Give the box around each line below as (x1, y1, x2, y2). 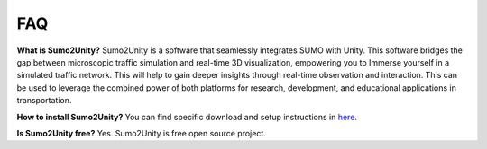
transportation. (16, 95, 72, 106)
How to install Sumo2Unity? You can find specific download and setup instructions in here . (16, 111, 358, 122)
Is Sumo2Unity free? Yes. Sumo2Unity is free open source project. (16, 127, 266, 138)
